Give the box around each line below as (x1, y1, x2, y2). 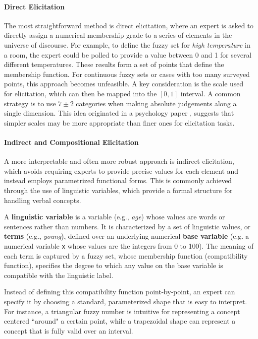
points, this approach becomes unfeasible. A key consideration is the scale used (4, 78, 244, 89)
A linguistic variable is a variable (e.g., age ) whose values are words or (4, 211, 225, 222)
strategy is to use (4, 98, 56, 108)
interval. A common (180, 88, 241, 98)
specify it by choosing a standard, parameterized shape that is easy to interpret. (4, 296, 247, 306)
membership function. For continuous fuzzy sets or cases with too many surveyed (4, 68, 250, 79)
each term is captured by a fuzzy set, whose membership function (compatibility (4, 250, 248, 261)
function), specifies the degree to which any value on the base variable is (4, 260, 223, 271)
